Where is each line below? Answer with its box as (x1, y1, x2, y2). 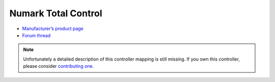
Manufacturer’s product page (22, 25, 84, 32)
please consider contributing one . (23, 63, 94, 69)
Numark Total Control (9, 8, 102, 19)
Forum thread (22, 32, 51, 38)
